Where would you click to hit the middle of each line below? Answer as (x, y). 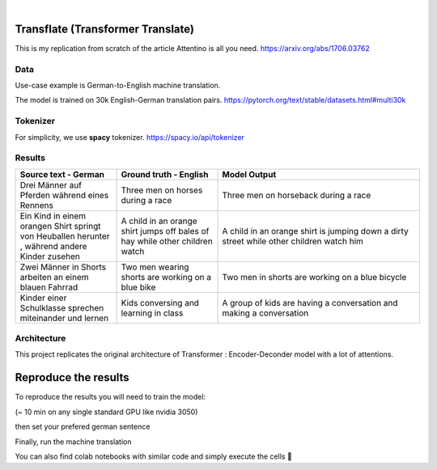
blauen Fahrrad (49, 287)
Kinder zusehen (50, 256)
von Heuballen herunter (65, 236)
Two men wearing (155, 267)
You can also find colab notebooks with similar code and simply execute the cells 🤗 (154, 456)
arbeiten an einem (54, 277)
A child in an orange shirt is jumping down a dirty (315, 231)
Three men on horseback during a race (297, 195)
